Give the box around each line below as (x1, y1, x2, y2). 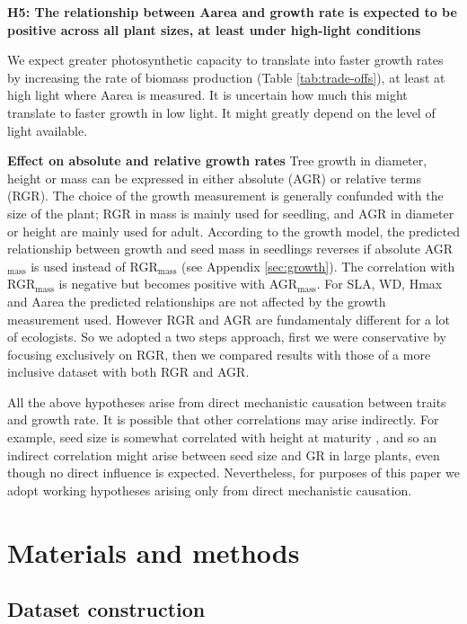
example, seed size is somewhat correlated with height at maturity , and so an (7, 428, 437, 447)
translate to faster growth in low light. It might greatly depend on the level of (7, 103, 436, 121)
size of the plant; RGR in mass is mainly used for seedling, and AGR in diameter (7, 203, 454, 222)
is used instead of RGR (31, 256, 158, 275)
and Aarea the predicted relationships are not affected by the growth (7, 291, 386, 310)
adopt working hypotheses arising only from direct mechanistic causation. (7, 480, 412, 499)
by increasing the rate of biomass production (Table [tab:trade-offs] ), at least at (7, 67, 445, 86)
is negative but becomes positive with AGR (58, 274, 298, 293)
